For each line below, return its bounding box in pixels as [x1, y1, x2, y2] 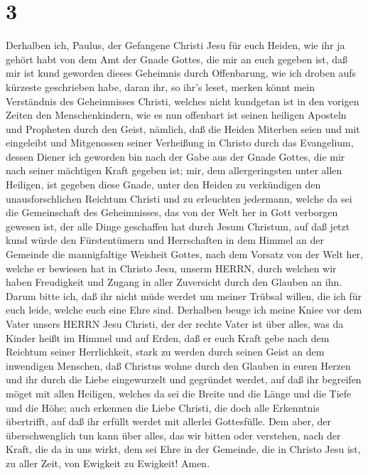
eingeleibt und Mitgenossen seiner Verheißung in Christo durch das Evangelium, [6, 135, 354, 150]
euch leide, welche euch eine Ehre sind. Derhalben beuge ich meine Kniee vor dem [6, 302, 362, 317]
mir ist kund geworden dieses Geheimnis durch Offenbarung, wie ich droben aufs [6, 65, 357, 80]
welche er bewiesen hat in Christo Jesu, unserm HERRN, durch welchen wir [6, 260, 337, 275]
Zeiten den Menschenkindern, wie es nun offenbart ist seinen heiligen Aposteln [6, 107, 347, 122]
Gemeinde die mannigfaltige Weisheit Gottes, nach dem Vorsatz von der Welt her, [6, 247, 363, 262]
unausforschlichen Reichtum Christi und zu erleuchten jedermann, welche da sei [6, 191, 352, 206]
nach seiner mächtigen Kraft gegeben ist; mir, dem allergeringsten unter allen [6, 163, 342, 178]
